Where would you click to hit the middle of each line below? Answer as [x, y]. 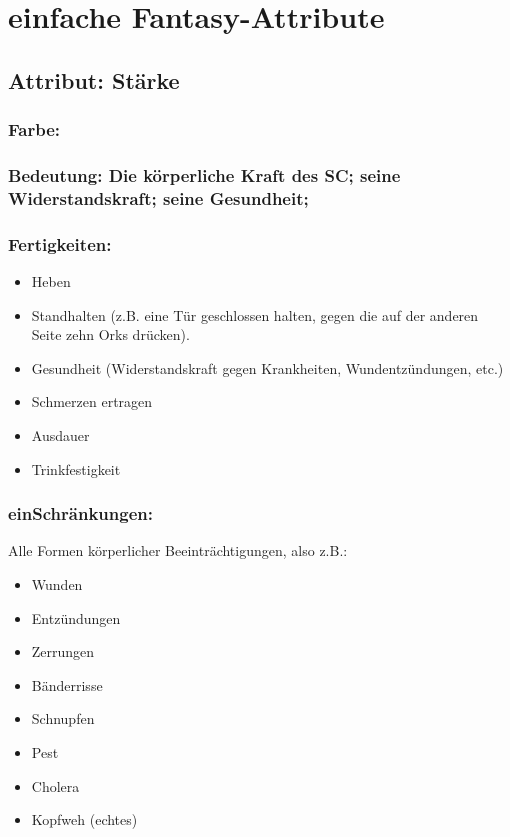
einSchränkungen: [80, 513]
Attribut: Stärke [94, 79]
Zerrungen [63, 651]
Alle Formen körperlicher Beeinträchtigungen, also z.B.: [178, 550]
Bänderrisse [67, 684]
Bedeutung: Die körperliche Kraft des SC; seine [204, 174]
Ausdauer [60, 434]
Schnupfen [63, 718]
